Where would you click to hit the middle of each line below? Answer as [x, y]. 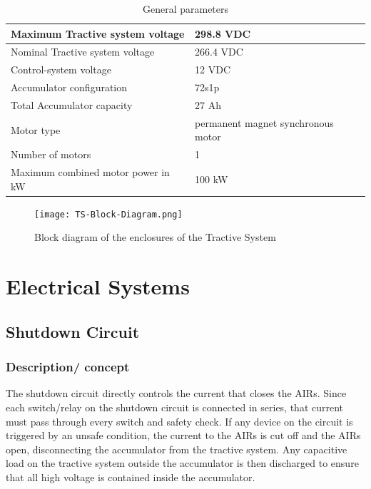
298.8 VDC [223, 33]
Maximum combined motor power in [90, 172]
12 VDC [213, 70]
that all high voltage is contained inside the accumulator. [131, 477]
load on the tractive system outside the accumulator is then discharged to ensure [182, 463]
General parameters [185, 9]
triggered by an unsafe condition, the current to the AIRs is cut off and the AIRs [183, 435]
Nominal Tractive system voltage [83, 52]
